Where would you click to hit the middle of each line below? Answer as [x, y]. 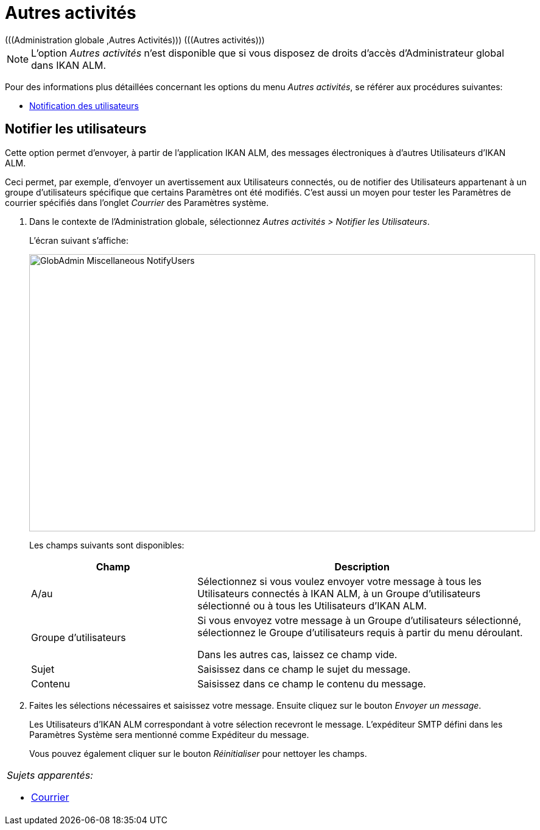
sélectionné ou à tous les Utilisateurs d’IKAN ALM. [312, 605]
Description [362, 566]
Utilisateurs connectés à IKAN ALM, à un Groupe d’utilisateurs [339, 593]
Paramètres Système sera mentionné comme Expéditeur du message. [169, 734]
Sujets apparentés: [50, 775]
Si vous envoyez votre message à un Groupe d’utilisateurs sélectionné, [359, 620]
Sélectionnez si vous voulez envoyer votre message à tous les [340, 581]
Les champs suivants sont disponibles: [107, 545]
